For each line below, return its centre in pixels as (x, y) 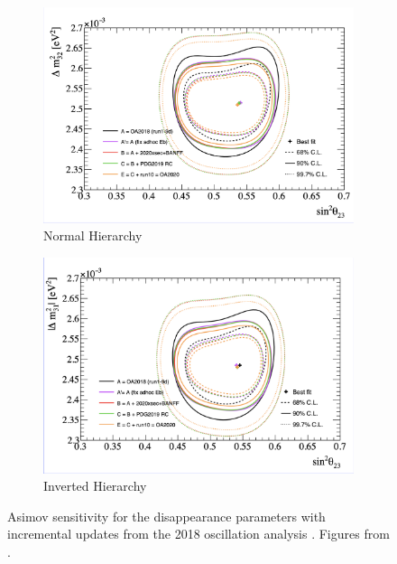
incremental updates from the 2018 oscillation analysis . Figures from (198, 534)
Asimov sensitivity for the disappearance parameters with (166, 516)
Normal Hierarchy (93, 235)
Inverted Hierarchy (95, 486)
